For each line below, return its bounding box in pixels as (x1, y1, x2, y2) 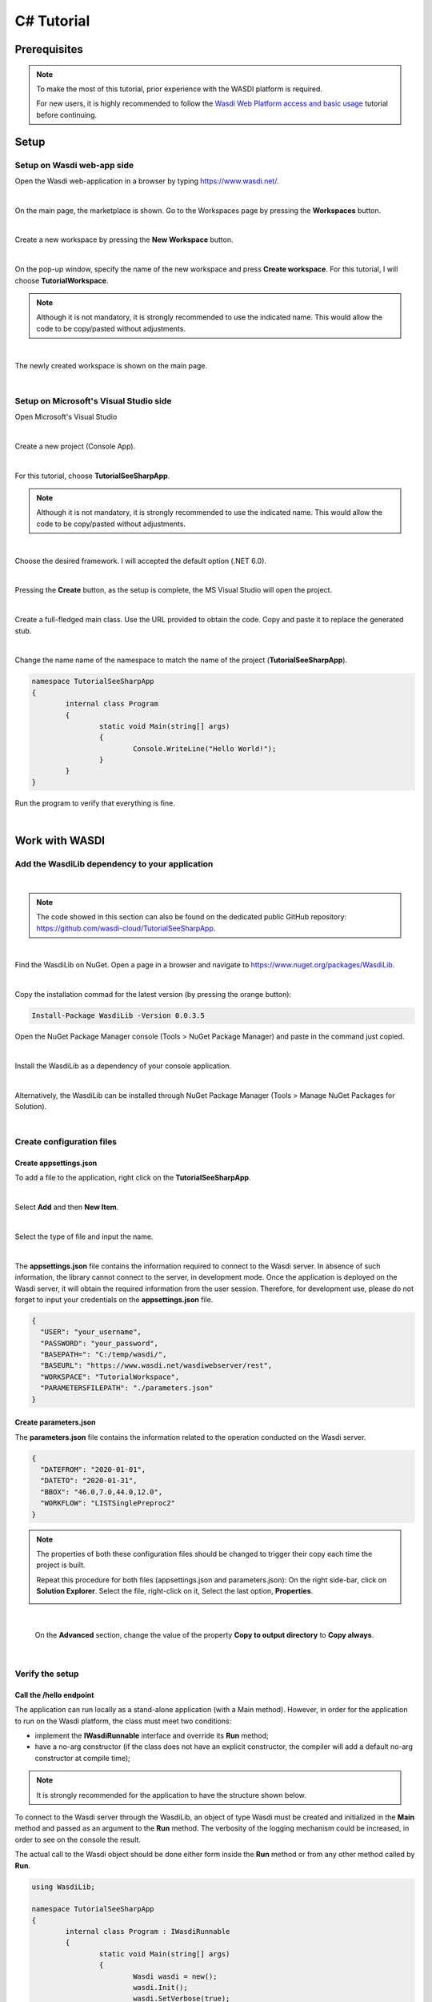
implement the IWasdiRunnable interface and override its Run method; (34, 1731, 269, 1740)
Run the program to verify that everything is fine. (14, 798, 175, 808)
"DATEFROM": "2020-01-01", (40, 1465, 146, 1473)
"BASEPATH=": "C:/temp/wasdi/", (40, 1350, 167, 1359)
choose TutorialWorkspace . (14, 275, 109, 285)
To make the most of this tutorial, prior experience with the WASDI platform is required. (36, 84, 323, 94)
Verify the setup (14, 1668, 79, 1679)
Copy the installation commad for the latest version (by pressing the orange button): (14, 990, 292, 999)
